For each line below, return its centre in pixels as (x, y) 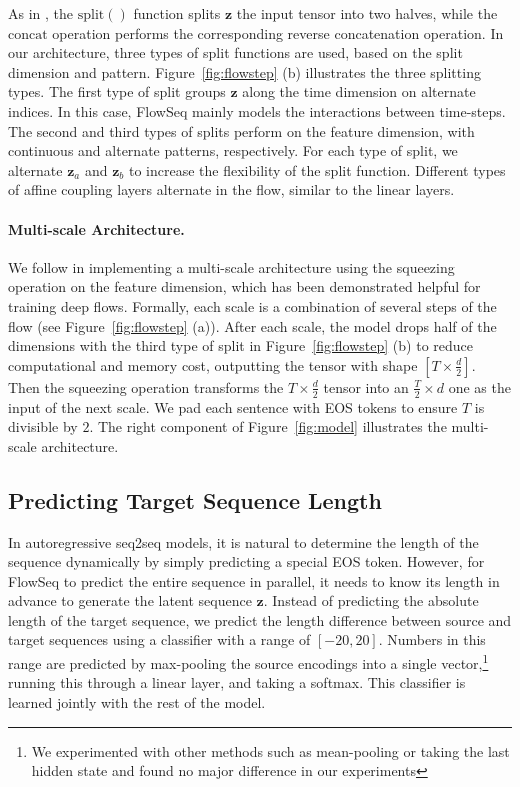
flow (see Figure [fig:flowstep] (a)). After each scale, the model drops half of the (252, 325)
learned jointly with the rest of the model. (137, 701)
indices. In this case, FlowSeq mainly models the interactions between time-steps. (257, 110)
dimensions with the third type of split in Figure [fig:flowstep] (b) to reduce (240, 345)
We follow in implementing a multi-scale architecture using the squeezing (231, 266)
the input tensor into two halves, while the (367, 13)
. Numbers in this (432, 639)
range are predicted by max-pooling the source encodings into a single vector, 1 (248, 661)
